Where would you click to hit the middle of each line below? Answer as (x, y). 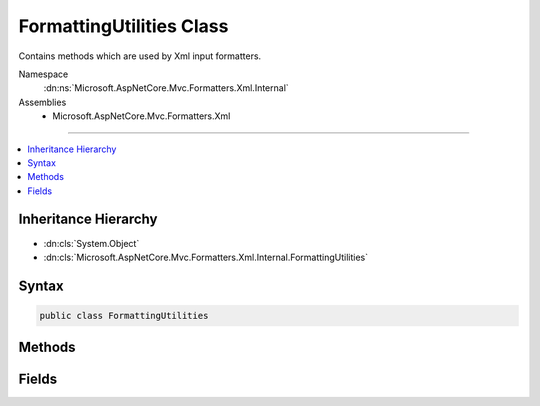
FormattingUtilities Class (123, 26)
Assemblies (42, 102)
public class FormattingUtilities (124, 315)
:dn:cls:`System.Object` (91, 243)
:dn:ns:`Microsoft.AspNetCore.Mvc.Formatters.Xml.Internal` (166, 88)
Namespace (43, 74)
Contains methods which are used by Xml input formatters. (140, 56)
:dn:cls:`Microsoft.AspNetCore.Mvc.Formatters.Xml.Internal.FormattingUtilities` (206, 257)
